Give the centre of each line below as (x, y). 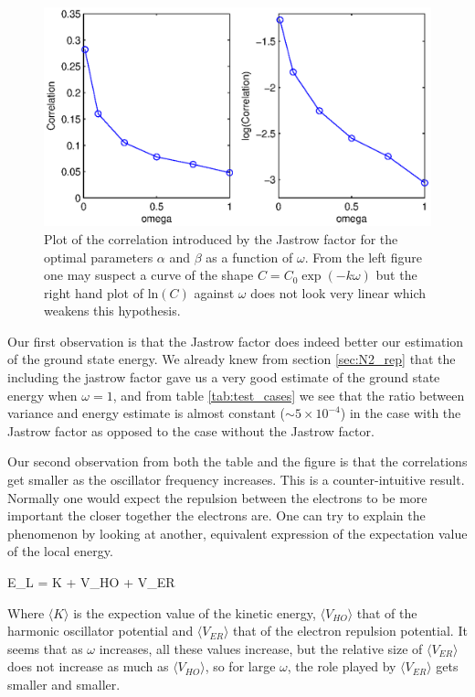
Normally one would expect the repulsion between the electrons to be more (217, 497)
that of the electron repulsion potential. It (350, 631)
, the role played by (342, 666)
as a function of (249, 257)
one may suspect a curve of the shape (149, 275)
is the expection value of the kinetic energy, (195, 612)
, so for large (240, 666)
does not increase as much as (88, 666)
